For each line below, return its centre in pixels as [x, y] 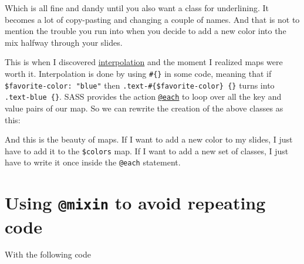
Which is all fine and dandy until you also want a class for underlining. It [137, 8]
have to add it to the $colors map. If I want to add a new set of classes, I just [147, 150]
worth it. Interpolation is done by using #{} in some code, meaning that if [138, 73]
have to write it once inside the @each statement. [93, 162]
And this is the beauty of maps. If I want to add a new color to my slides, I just [149, 139]
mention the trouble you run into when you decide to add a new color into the [146, 31]
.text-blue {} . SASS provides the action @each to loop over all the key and [143, 97]
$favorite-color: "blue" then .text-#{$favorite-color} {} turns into [140, 85]
